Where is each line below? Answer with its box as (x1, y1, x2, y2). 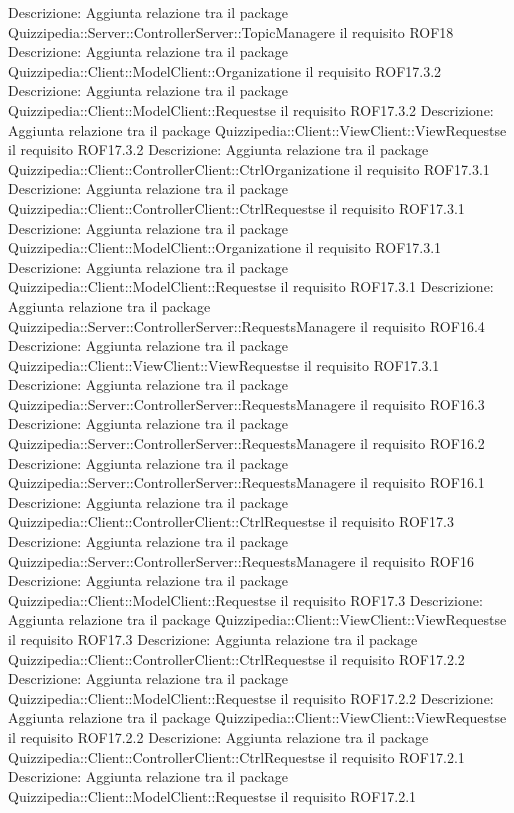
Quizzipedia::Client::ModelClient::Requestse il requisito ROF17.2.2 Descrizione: (8, 687, 494, 708)
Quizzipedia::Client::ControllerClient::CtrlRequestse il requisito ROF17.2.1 (8, 746, 465, 767)
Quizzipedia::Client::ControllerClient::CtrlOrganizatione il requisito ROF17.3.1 (8, 158, 490, 179)
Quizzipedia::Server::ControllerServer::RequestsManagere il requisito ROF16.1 (8, 472, 485, 493)
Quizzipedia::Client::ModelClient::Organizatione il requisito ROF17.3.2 (8, 60, 442, 81)
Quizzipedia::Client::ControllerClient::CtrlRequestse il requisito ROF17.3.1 (8, 197, 465, 218)
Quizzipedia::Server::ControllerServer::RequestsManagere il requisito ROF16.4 (8, 315, 485, 336)
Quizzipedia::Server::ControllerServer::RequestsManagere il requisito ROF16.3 (8, 393, 485, 414)
